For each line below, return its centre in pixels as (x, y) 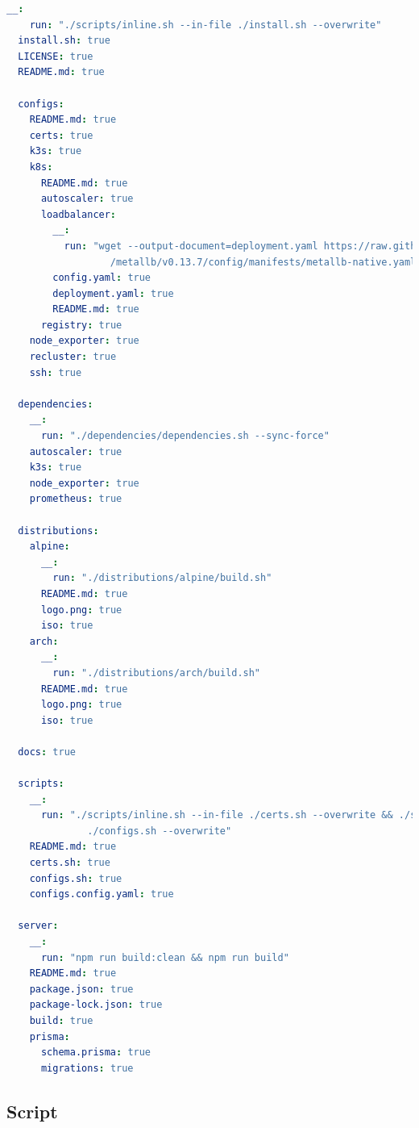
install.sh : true (64, 41)
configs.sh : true (76, 878)
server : (38, 926)
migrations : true (87, 1068)
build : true (61, 1021)
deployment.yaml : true (113, 293)
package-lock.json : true (96, 1005)
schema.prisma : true (96, 1053)
